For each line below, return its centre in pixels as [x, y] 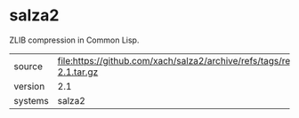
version [29, 86]
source [28, 66]
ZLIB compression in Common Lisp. [74, 40]
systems [31, 100]
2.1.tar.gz [78, 72]
